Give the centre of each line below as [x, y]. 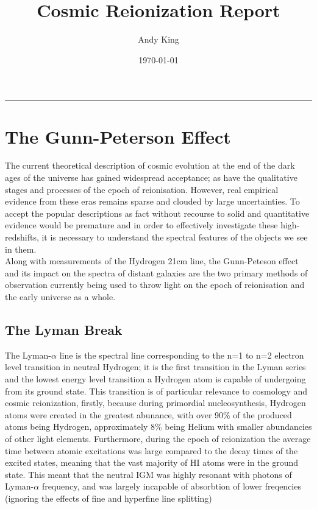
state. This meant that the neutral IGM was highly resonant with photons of [148, 474]
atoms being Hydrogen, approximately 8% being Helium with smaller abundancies [158, 427]
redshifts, [22, 237]
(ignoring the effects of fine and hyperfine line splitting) [109, 498]
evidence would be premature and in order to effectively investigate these [141, 225]
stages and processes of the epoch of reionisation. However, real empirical [142, 189]
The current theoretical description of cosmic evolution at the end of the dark [150, 165]
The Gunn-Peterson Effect [118, 136]
